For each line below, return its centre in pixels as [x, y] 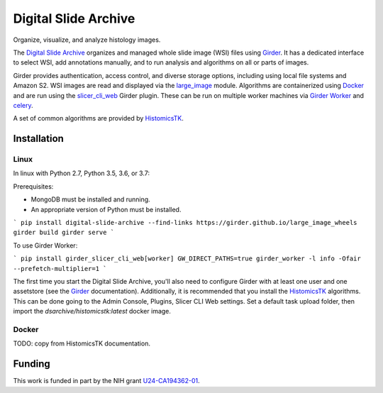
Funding [32, 364]
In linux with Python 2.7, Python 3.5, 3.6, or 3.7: [82, 173]
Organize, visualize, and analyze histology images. [87, 40]
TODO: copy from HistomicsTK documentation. [82, 343]
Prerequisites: [33, 186]
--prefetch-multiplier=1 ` [60, 269]
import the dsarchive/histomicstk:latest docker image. [92, 311]
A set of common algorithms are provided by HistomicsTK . [99, 118]
